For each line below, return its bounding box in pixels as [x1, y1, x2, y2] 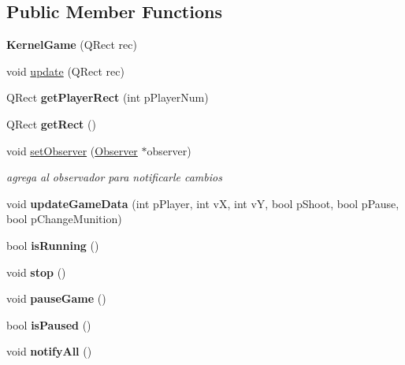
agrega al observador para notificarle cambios [6, 169, 222, 185]
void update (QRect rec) [6, 62, 124, 79]
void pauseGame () [6, 290, 106, 307]
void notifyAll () [6, 343, 92, 359]
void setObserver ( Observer [6, 142, 138, 158]
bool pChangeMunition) [6, 210, 122, 227]
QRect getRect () [6, 115, 96, 132]
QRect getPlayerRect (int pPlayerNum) [6, 89, 209, 106]
